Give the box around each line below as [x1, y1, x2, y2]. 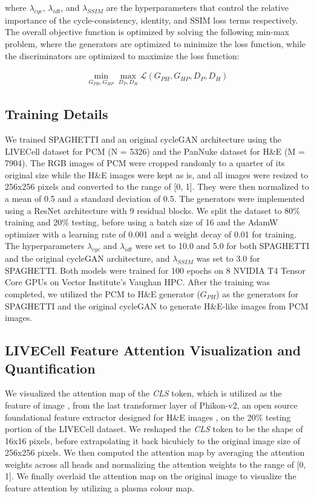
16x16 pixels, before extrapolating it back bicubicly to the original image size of [5, 434, 300, 447]
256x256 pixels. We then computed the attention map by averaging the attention [5, 446, 305, 459]
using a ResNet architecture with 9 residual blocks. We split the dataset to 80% [5, 204, 301, 216]
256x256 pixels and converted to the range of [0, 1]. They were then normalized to [5, 180, 309, 193]
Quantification [5, 358, 96, 377]
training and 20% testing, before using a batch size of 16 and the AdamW [5, 216, 278, 228]
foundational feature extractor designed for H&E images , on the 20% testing [5, 410, 291, 423]
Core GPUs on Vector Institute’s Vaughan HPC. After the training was [5, 276, 270, 288]
